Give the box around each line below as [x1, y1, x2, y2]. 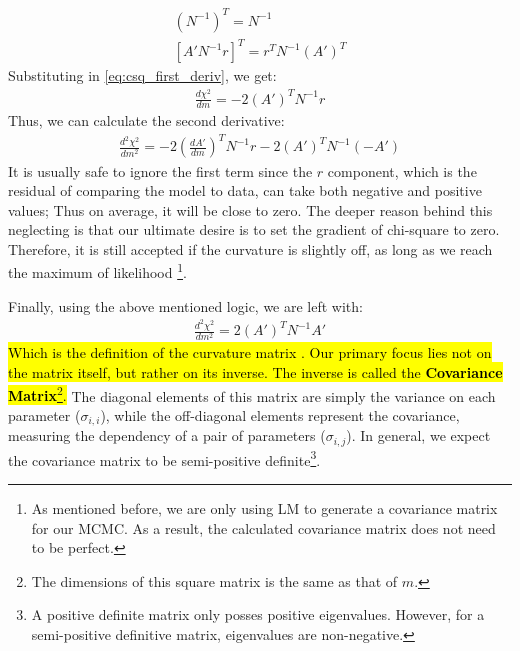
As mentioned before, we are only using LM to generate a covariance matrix [31, 497, 498, 518]
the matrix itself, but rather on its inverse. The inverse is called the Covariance [8, 361, 503, 382]
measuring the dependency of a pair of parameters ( [8, 425, 326, 446]
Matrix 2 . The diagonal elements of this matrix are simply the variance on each [8, 382, 496, 406]
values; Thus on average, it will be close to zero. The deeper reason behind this [8, 199, 493, 220]
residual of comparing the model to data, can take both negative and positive [8, 180, 482, 201]
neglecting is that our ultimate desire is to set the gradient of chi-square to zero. [8, 219, 500, 240]
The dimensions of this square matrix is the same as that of [31, 570, 398, 591]
